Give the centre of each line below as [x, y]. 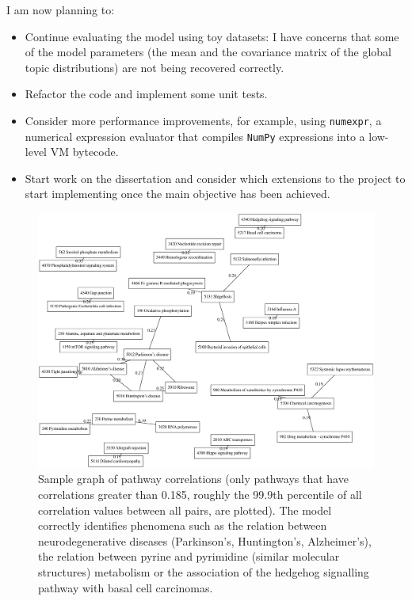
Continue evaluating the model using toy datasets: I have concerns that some [212, 36]
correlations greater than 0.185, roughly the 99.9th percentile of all [200, 494]
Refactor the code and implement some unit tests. [146, 94]
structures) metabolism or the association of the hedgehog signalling [204, 571]
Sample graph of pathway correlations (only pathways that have [193, 479]
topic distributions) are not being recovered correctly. [154, 67]
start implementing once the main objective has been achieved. [177, 194]
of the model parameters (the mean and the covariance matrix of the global [208, 52]
